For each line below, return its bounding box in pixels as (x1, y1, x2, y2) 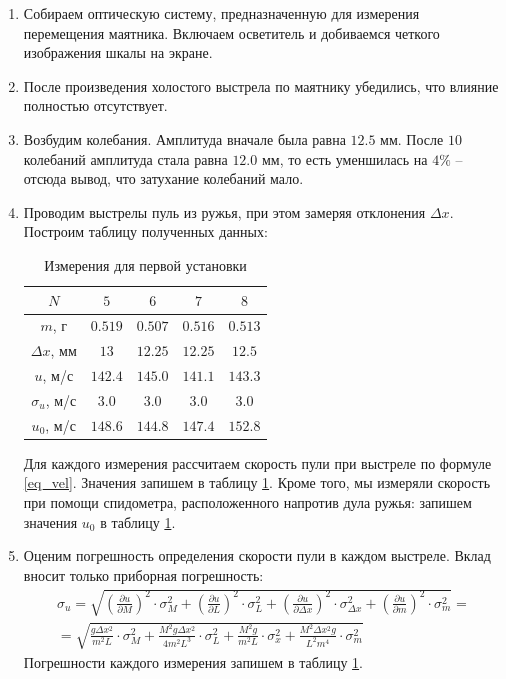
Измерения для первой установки (44, 254, 247, 275)
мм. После (380, 128, 444, 149)
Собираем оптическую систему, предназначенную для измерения (23, 3, 420, 23)
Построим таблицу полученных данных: (23, 221, 268, 242)
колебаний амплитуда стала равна (23, 148, 228, 169)
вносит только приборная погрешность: (23, 564, 264, 585)
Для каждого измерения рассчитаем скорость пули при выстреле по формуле (23, 452, 492, 473)
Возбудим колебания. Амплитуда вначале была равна (23, 128, 346, 149)
